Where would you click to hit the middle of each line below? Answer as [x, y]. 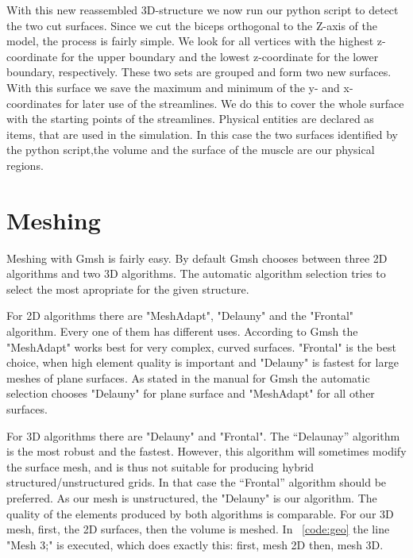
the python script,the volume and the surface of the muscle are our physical [191, 150]
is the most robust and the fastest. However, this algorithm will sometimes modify [206, 451]
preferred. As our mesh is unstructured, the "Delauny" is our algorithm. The [192, 497]
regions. [25, 165]
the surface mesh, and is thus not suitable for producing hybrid [160, 466]
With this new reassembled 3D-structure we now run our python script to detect [203, 10]
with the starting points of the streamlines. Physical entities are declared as [190, 119]
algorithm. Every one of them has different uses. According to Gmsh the [182, 331]
